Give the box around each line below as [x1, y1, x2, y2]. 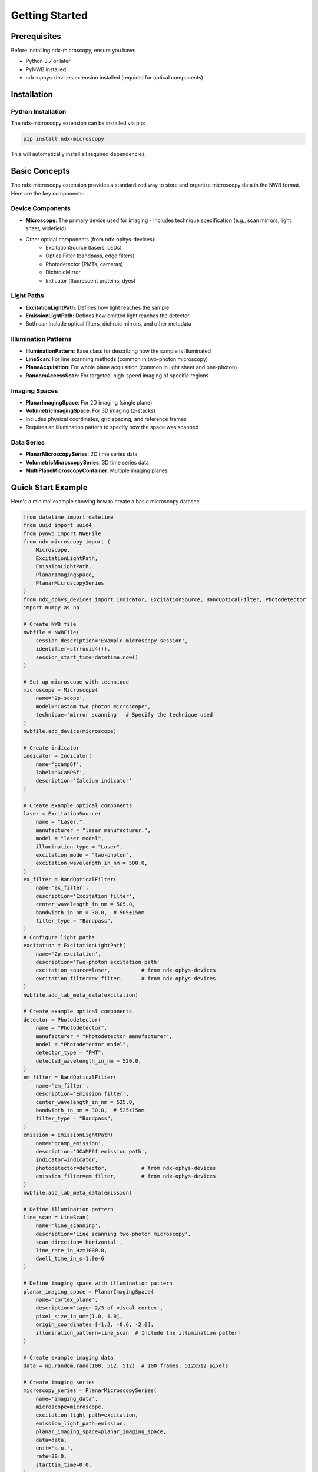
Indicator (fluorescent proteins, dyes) [45, 277, 136, 284]
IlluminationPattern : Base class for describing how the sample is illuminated [25, 347, 211, 354]
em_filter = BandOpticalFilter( [23, 1074, 117, 1080]
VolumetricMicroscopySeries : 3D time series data [25, 459, 150, 466]
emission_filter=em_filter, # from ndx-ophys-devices [35, 1173, 216, 1180]
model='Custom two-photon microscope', [35, 703, 151, 710]
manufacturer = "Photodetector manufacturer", [35, 1033, 173, 1039]
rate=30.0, [35, 1453, 67, 1460]
